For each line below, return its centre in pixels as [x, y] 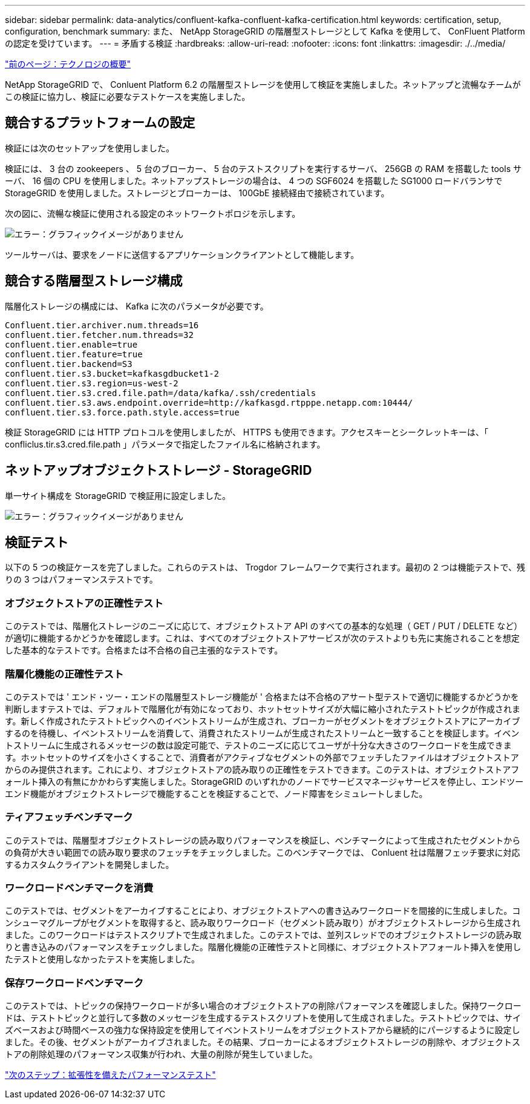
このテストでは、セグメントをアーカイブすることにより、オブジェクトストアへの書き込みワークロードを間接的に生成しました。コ [263, 911]
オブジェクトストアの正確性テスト [84, 603]
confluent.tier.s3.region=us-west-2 [92, 383]
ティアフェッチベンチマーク [69, 817]
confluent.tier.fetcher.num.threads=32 [99, 335]
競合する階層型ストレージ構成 [94, 281]
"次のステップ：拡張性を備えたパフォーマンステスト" [110, 1075]
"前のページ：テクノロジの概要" [68, 64]
